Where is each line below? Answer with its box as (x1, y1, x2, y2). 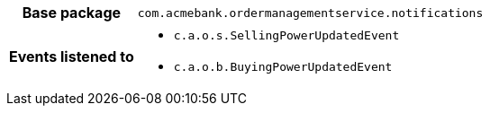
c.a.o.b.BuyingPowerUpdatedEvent (173, 60, 393, 74)
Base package (22, 4, 122, 22)
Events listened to (9, 48, 134, 65)
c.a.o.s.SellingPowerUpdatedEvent (173, 29, 400, 42)
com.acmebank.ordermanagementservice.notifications (137, 5, 484, 20)
